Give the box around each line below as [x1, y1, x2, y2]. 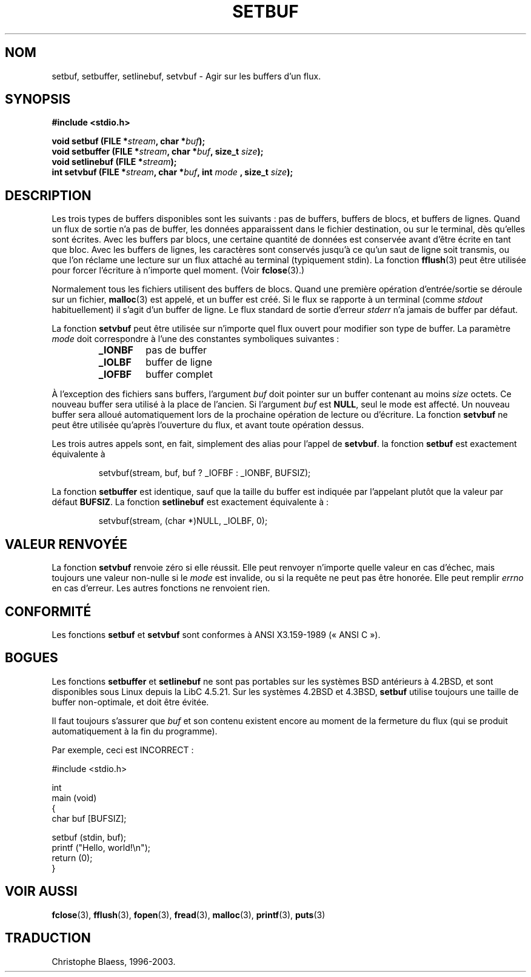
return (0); [52, 852, 93, 863]
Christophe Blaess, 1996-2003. [52, 956, 176, 967]
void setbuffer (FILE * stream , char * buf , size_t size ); [52, 146, 264, 157]
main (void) [52, 792, 97, 803]
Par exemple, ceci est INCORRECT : [52, 744, 194, 755]
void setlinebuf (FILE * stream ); [52, 156, 177, 167]
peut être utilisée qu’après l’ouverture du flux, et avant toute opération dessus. [52, 420, 364, 431]
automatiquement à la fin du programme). [52, 725, 218, 736]
